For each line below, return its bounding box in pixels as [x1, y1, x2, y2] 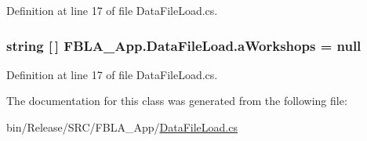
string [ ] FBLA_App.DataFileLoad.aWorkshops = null [6, 35, 362, 55]
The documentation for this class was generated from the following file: [6, 92, 347, 109]
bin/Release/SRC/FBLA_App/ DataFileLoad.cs [6, 119, 238, 135]
